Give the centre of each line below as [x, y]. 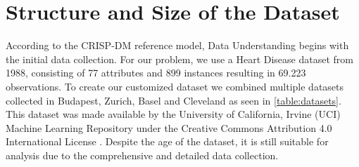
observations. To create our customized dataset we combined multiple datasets [175, 86]
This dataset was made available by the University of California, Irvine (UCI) [173, 114]
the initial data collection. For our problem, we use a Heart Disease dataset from [179, 59]
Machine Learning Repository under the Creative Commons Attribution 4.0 [169, 127]
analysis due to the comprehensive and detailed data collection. [142, 155]
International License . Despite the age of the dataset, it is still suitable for [167, 141]
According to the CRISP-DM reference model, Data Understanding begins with [177, 45]
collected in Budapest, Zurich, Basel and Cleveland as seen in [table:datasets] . [174, 100]
